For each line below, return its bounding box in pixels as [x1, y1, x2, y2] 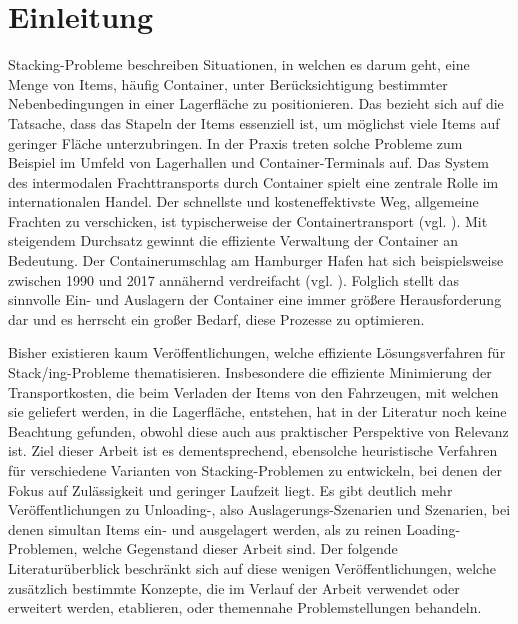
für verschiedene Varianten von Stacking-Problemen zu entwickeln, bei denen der [8, 460, 502, 480]
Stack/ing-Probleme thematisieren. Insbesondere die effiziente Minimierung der [8, 362, 492, 383]
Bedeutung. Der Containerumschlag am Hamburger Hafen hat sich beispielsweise [8, 250, 504, 271]
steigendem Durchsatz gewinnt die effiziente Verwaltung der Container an [8, 230, 459, 251]
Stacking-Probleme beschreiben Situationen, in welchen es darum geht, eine [8, 54, 470, 75]
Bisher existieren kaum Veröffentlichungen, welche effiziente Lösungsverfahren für [8, 342, 506, 363]
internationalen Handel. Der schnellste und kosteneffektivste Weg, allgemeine [8, 191, 479, 212]
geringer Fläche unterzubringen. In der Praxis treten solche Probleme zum [8, 132, 463, 153]
